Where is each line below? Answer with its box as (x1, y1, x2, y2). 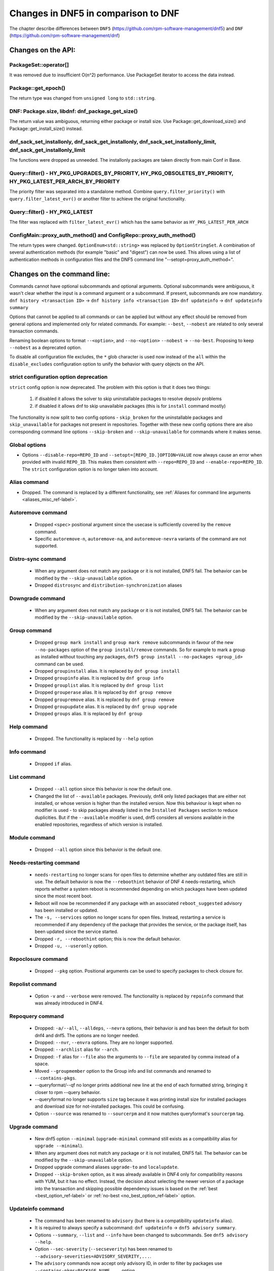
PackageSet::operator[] (9, 61, 69, 68)
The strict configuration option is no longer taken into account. (22, 466, 158, 472)
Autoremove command (9, 509, 67, 516)
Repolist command (9, 980, 57, 987)
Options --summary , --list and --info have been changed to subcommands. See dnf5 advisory (35, 1232, 249, 1238)
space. (35, 1061, 49, 1067)
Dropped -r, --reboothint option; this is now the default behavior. (35, 935, 181, 942)
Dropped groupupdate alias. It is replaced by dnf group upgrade (35, 703, 178, 709)
